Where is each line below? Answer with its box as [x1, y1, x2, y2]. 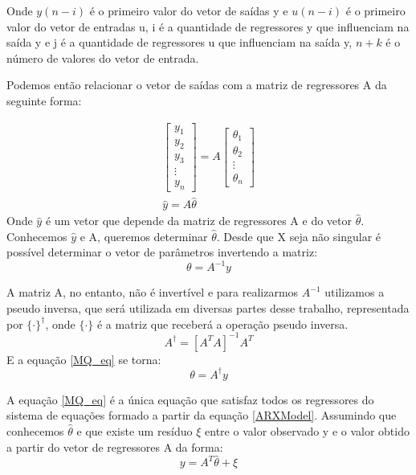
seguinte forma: [6, 92, 82, 109]
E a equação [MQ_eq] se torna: [6, 350, 161, 367]
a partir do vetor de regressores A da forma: [6, 438, 223, 455]
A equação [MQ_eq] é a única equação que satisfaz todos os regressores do [6, 391, 374, 407]
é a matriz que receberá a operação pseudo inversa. [96, 315, 349, 332]
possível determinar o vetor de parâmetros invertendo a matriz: [6, 244, 318, 260]
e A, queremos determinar [80, 227, 208, 244]
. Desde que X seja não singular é [216, 227, 381, 244]
